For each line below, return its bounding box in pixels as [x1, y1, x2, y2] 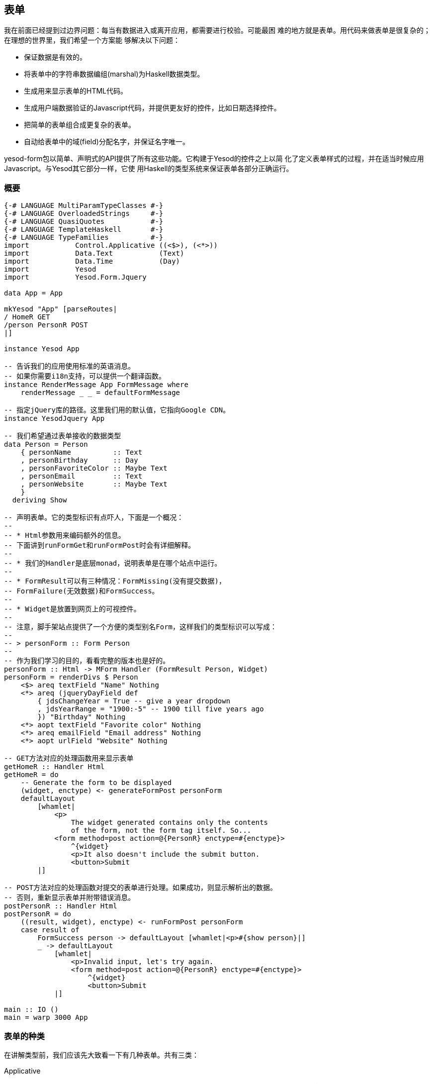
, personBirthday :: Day [20, 456, 138, 465]
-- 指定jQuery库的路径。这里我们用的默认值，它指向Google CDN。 [4, 406, 230, 414]
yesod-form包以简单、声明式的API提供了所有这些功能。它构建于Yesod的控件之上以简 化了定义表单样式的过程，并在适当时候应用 [4, 154, 424, 163]
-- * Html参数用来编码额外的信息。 [4, 531, 125, 540]
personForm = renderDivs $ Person [4, 673, 138, 682]
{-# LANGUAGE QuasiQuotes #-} [4, 217, 164, 226]
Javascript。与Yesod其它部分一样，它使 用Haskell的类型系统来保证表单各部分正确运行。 [4, 164, 293, 173]
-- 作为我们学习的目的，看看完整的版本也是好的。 [4, 657, 170, 665]
